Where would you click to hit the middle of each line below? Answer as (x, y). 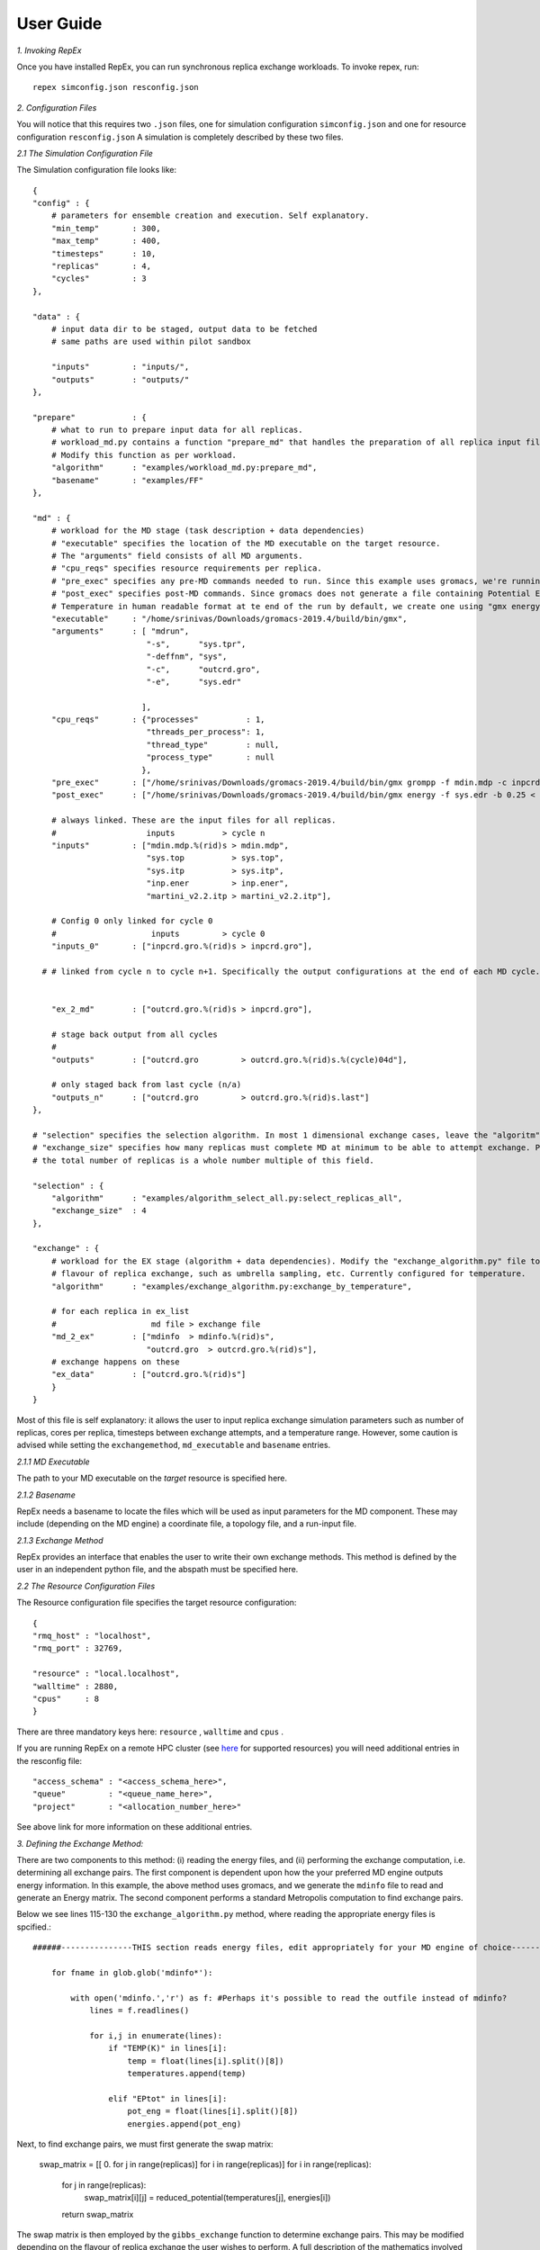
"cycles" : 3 (99, 279)
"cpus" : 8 (66, 1698)
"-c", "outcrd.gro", (203, 669)
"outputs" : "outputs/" (120, 379)
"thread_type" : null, (213, 744)
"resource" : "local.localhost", (106, 1674)
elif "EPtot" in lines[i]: (168, 2098)
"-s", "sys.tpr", (196, 644)
